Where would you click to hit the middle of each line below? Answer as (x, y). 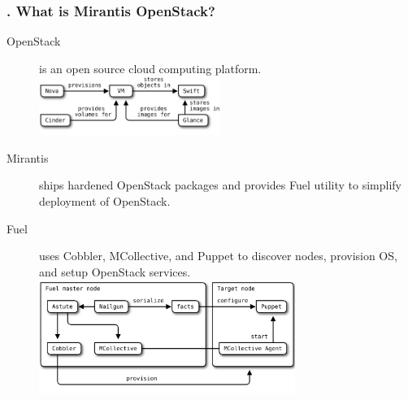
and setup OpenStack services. (115, 271)
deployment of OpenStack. (105, 200)
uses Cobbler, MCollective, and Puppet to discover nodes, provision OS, (218, 256)
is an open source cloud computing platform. (150, 68)
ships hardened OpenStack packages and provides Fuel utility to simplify (220, 185)
